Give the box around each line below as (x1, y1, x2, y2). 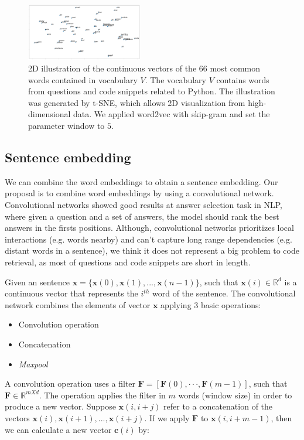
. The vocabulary (145, 73, 206, 86)
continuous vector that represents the (5, 287, 138, 299)
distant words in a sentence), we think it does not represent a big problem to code (5, 244, 299, 257)
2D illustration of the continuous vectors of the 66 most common (28, 62, 261, 74)
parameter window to (28, 120, 105, 132)
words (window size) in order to (178, 388, 292, 401)
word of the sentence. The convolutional (152, 287, 296, 299)
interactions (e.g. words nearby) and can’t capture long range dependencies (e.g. (5, 233, 292, 245)
